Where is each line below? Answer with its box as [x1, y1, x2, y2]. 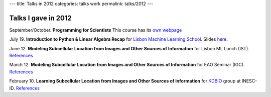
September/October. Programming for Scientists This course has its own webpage [9, 27, 182, 33]
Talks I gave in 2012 [9, 14, 72, 22]
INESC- [241, 78, 257, 84]
